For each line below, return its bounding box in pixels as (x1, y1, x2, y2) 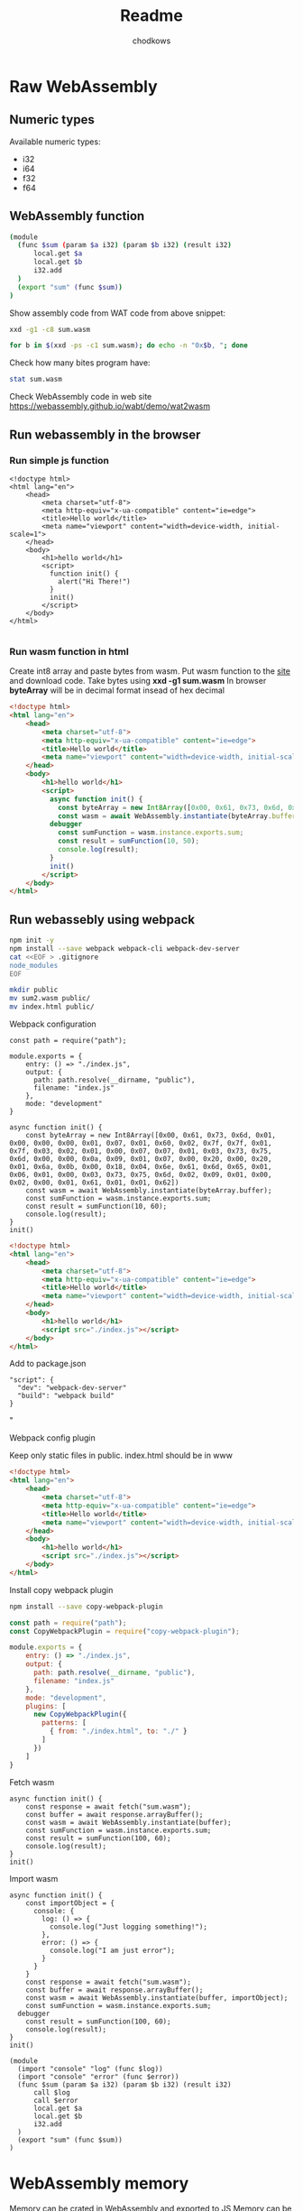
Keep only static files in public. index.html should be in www (9, 1450, 233, 1461)
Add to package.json (9, 1359, 87, 1369)
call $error (32, 2096, 78, 2105)
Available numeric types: (9, 136, 101, 147)
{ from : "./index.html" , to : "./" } (49, 1727, 188, 1737)
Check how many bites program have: (9, 357, 151, 368)
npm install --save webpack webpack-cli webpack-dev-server (9, 944, 241, 953)
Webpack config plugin (9, 1433, 96, 1443)
